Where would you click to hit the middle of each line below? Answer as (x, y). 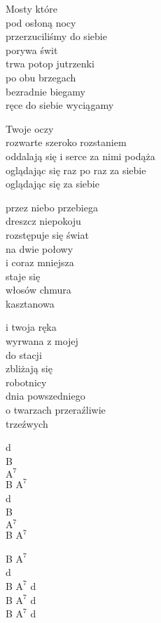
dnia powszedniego (45, 396)
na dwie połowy (40, 248)
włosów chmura (38, 290)
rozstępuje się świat (47, 234)
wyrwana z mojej (42, 341)
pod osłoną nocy (41, 22)
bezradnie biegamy (45, 91)
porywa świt (32, 50)
